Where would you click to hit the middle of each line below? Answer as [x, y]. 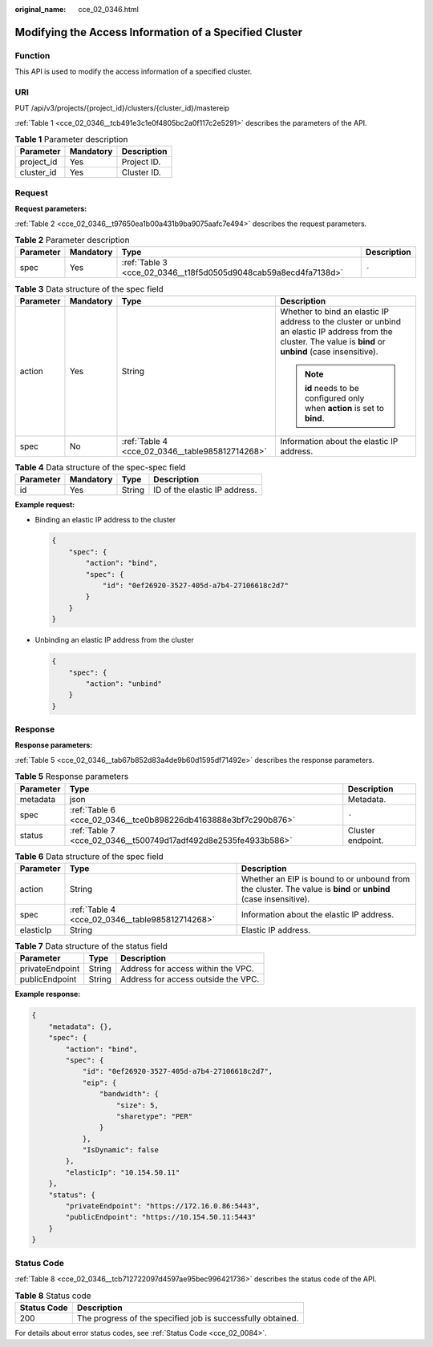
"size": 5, [138, 1105]
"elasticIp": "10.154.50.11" [123, 1172]
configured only [335, 398]
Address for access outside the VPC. [190, 979]
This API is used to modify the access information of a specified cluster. [134, 71]
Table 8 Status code [53, 1296]
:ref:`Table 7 [92, 830]
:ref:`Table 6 [93, 809]
